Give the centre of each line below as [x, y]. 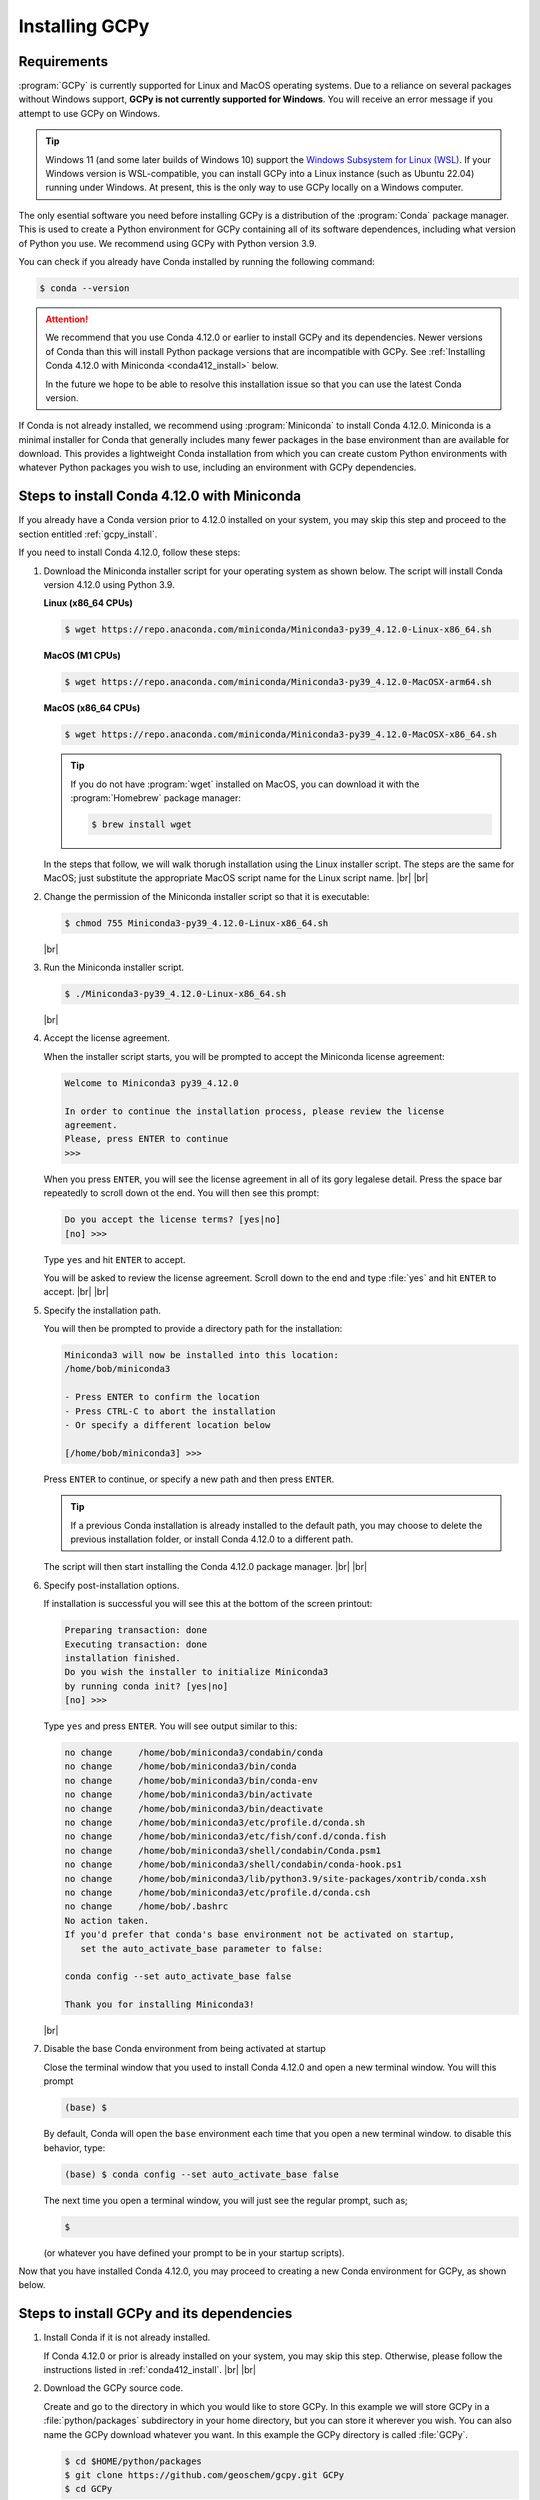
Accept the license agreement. [106, 1038]
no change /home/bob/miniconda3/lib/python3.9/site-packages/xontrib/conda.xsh [275, 1878]
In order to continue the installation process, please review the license [254, 1111]
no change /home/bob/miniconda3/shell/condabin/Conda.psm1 [223, 1850]
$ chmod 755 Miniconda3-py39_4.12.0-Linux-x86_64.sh [196, 923]
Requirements [63, 61]
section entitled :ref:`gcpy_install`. [88, 534]
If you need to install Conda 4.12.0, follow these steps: [129, 552]
